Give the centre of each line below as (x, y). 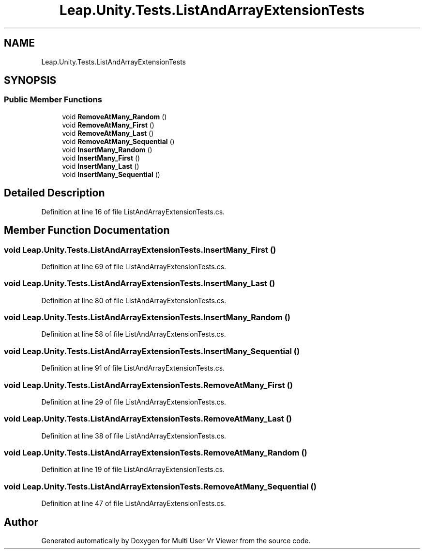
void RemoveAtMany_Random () (114, 116)
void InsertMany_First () (101, 158)
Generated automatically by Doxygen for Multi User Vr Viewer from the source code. (176, 540)
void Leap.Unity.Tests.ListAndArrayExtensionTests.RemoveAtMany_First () (148, 385)
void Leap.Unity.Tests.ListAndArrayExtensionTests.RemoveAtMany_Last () (148, 419)
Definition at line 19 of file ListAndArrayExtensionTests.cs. (133, 470)
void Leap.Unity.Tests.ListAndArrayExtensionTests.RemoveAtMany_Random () (156, 453)
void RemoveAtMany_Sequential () (118, 141)
